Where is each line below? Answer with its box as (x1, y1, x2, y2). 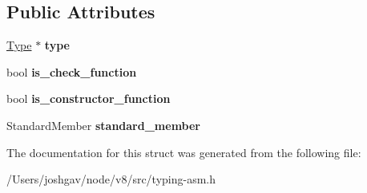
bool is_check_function (6, 63, 137, 80)
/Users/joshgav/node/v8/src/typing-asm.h (6, 171, 216, 187)
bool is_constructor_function (6, 90, 171, 107)
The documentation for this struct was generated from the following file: (6, 144, 361, 160)
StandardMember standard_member (6, 116, 201, 133)
